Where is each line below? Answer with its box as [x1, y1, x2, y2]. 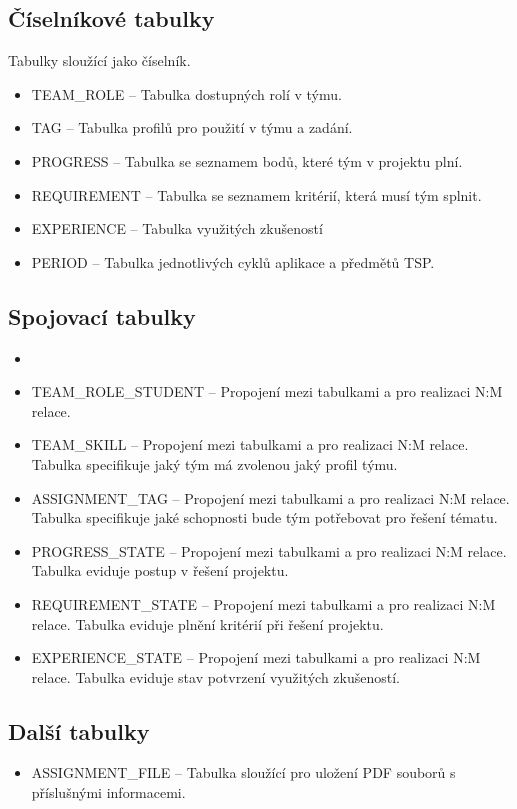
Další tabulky [8, 715, 150, 746]
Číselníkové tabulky [8, 3, 215, 34]
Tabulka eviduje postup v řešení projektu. [31, 560, 289, 581]
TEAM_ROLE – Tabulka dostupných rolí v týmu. [31, 83, 342, 104]
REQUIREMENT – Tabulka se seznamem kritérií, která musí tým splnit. [31, 184, 482, 205]
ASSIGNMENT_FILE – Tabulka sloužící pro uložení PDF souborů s [31, 762, 456, 783]
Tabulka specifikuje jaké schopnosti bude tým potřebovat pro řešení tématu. [31, 507, 498, 528]
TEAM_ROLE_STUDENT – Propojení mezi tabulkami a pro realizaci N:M [31, 381, 503, 402]
